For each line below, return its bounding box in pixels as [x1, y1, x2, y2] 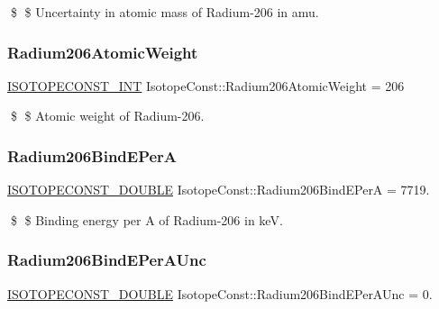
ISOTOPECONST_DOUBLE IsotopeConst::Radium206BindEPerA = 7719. [7, 180, 430, 199]
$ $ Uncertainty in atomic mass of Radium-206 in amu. [10, 3, 319, 21]
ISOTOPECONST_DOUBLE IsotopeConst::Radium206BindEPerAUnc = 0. [7, 284, 433, 303]
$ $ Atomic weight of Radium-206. [10, 106, 205, 125]
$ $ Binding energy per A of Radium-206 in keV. [10, 210, 283, 229]
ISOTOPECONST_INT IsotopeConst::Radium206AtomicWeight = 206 [7, 76, 405, 95]
